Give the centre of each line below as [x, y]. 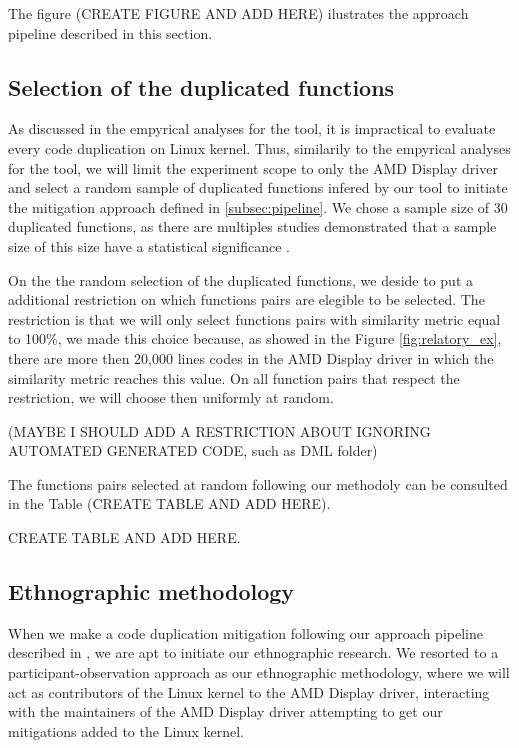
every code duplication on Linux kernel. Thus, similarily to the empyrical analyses [259, 147]
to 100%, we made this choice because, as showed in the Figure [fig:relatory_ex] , [255, 338]
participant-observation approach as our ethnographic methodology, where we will [259, 672]
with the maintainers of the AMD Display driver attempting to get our [225, 711]
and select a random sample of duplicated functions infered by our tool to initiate [258, 187]
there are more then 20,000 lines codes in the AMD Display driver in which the [251, 357]
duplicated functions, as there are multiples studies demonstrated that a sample [252, 226]
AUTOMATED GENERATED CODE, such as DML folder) [193, 450]
